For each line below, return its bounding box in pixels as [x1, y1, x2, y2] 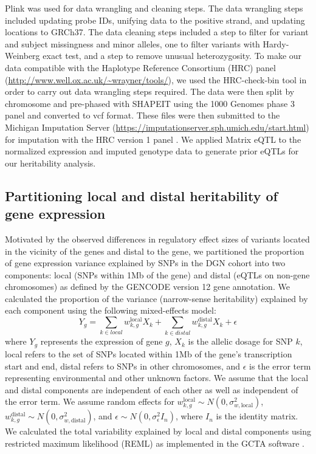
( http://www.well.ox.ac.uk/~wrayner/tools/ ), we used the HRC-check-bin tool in [5, 73, 307, 86]
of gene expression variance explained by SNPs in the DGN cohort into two [5, 256, 286, 269]
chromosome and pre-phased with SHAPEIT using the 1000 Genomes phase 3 [5, 97, 295, 109]
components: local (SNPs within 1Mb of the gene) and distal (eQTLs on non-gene [5, 268, 310, 281]
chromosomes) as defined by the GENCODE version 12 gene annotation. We [5, 280, 290, 293]
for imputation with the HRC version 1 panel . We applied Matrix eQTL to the [5, 132, 301, 145]
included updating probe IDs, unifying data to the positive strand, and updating [5, 13, 305, 26]
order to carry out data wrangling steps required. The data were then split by [5, 85, 295, 98]
